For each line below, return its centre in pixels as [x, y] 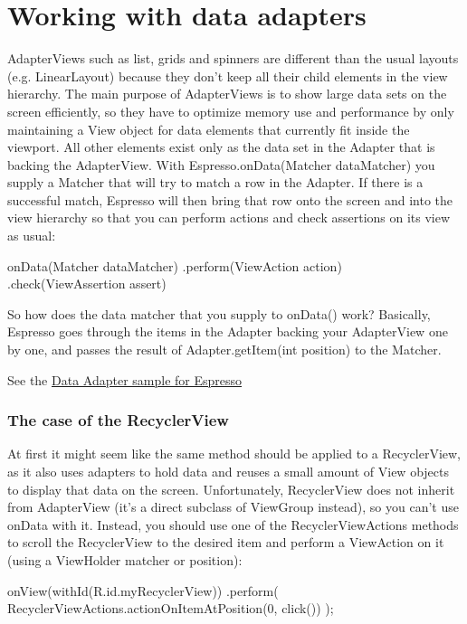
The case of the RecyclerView [118, 420]
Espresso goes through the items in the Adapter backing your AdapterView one [228, 331]
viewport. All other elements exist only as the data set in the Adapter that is [221, 147]
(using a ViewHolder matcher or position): [125, 560]
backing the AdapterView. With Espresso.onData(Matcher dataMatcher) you [221, 164]
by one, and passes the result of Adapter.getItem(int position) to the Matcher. [224, 350]
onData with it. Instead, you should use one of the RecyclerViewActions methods [233, 524]
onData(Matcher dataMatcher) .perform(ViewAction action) [175, 265]
